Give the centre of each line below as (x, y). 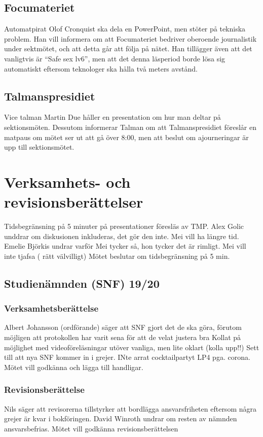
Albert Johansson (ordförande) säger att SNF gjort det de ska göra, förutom (123, 327)
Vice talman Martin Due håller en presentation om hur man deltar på (112, 117)
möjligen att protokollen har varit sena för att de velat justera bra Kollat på (123, 337)
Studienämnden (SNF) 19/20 (82, 283)
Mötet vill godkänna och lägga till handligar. (74, 367)
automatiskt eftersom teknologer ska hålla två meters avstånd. (101, 68)
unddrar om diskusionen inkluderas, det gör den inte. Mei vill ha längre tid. (122, 236)
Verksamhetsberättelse (51, 308)
